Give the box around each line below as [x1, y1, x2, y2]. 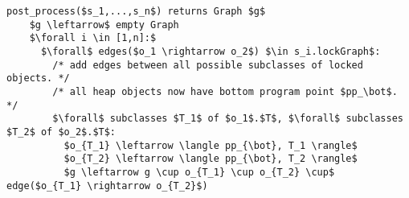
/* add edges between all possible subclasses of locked [52, 59, 363, 71]
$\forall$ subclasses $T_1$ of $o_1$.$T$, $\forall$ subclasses [52, 113, 403, 125]
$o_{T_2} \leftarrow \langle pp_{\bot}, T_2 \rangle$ [63, 153, 358, 165]
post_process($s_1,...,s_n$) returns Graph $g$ [6, 6, 266, 17]
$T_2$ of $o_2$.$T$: [6, 126, 117, 138]
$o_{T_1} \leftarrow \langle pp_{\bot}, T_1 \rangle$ [63, 139, 358, 151]
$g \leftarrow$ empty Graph [29, 19, 179, 31]
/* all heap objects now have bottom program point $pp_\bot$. [52, 85, 398, 97]
